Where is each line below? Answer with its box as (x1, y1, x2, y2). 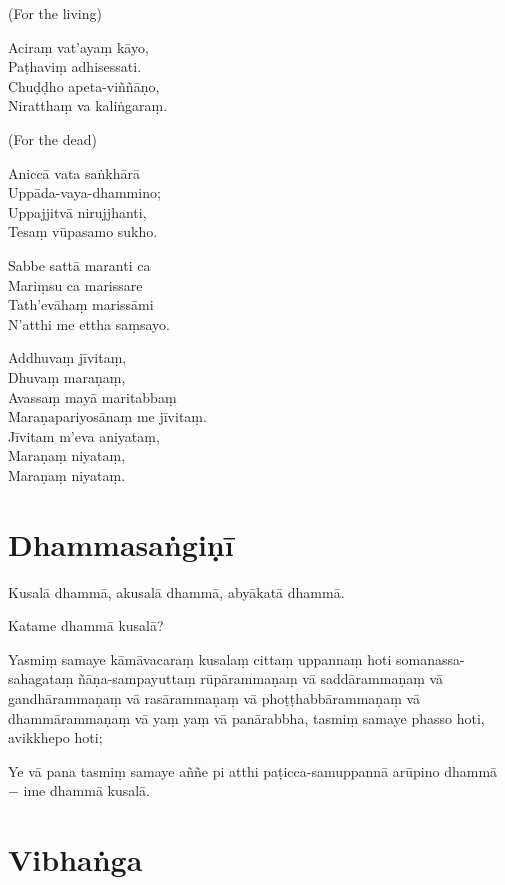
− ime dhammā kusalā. (8, 780, 151, 801)
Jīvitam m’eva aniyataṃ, (8, 425, 160, 446)
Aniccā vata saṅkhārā (8, 162, 140, 183)
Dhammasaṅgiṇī (8, 523, 234, 564)
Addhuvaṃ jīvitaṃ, (8, 347, 127, 368)
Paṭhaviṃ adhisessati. (8, 56, 142, 77)
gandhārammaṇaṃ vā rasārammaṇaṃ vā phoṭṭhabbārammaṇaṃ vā (8, 687, 421, 708)
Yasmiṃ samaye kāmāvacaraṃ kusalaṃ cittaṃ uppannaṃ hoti (8, 648, 392, 669)
